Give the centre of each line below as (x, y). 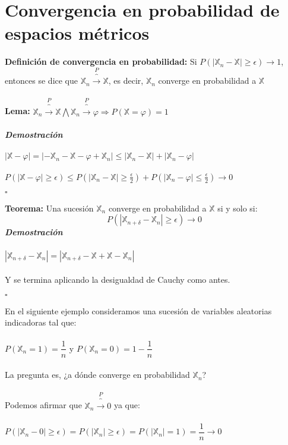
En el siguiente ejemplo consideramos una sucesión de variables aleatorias (138, 310)
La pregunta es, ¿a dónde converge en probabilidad (97, 375)
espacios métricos (77, 33)
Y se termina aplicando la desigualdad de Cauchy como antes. (118, 280)
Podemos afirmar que (43, 405)
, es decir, (126, 81)
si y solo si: (238, 208)
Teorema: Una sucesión (49, 208)
